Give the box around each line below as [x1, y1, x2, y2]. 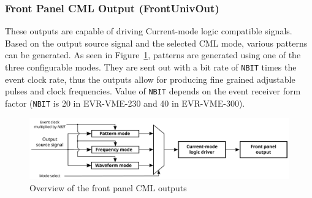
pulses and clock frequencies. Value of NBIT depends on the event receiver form [5, 85, 301, 97]
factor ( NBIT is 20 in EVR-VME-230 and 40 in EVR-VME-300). [5, 96, 245, 109]
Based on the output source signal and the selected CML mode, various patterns [5, 36, 308, 49]
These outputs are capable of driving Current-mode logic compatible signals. [5, 25, 292, 37]
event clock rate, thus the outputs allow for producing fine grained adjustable [5, 72, 295, 85]
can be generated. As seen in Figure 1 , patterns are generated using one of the [5, 48, 301, 61]
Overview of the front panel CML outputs [29, 181, 187, 194]
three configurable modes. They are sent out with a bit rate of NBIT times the [5, 61, 297, 73]
